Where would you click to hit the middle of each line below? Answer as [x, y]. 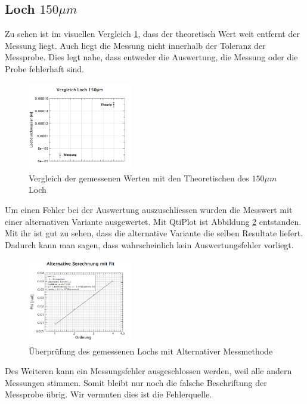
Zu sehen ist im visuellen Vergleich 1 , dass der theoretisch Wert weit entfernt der [152, 34]
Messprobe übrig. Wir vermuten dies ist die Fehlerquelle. [108, 394]
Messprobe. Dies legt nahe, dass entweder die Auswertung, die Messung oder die [151, 57]
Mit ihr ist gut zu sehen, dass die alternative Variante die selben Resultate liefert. [154, 233]
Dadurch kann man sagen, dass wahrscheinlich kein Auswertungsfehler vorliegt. [149, 244]
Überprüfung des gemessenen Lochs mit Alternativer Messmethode [151, 351]
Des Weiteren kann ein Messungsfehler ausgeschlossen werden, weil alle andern [148, 371]
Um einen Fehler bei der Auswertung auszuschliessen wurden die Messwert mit [149, 209]
